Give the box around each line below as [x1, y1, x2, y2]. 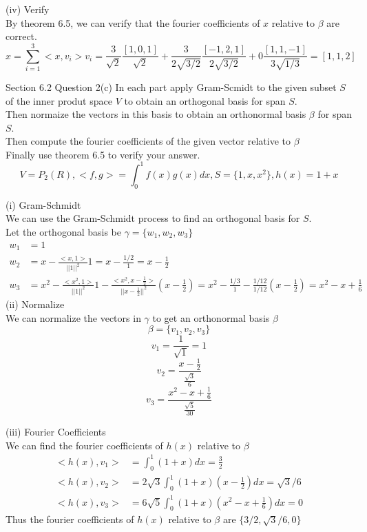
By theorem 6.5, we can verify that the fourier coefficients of [6, 15, 260, 30]
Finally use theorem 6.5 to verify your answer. [6, 147, 200, 161]
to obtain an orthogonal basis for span [124, 93, 286, 108]
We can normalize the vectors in [6, 310, 141, 325]
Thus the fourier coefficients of [6, 512, 134, 526]
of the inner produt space [6, 93, 112, 108]
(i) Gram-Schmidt [6, 197, 81, 212]
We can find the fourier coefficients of [6, 438, 163, 452]
